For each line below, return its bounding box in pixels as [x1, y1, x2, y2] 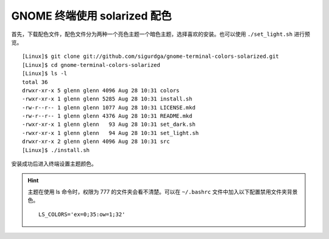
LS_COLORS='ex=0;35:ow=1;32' [38, 210, 126, 218]
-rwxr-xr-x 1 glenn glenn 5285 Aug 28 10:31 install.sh [22, 95, 193, 103]
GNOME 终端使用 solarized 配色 [11, 9, 172, 23]
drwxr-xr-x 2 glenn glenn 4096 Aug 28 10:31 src [22, 138, 170, 145]
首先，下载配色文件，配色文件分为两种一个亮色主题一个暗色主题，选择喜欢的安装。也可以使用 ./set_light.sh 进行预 [11, 30, 310, 38]
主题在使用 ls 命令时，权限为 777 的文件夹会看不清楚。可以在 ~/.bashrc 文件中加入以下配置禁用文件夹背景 [27, 188, 298, 195]
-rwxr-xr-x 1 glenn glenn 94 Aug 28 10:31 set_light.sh [22, 130, 199, 136]
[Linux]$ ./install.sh [22, 147, 90, 153]
